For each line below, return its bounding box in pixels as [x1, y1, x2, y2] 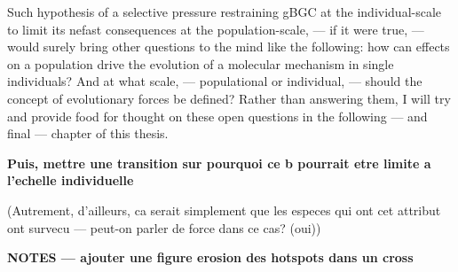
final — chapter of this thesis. [7, 124, 169, 143]
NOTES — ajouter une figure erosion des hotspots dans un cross [7, 248, 414, 267]
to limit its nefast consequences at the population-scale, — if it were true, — [7, 19, 424, 38]
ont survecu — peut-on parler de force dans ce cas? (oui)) [7, 218, 321, 237]
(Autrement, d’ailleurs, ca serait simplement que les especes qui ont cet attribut [7, 200, 441, 219]
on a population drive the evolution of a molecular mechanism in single [7, 54, 394, 73]
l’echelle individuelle [7, 171, 134, 190]
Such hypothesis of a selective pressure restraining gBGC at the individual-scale [7, 3, 442, 20]
